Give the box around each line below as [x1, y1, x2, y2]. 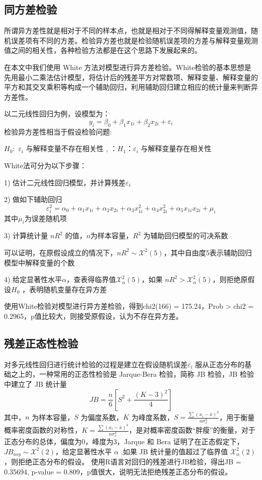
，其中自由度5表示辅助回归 [163, 247, 252, 257]
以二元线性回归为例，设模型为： [4, 108, 110, 119]
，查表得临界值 [67, 274, 116, 285]
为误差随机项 [24, 213, 67, 223]
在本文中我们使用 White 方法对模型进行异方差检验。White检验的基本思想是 [4, 61, 251, 72]
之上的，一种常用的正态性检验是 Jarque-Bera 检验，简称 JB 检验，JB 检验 [11, 369, 254, 379]
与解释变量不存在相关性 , [26, 143, 108, 154]
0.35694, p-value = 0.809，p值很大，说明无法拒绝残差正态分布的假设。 [4, 466, 232, 476]
